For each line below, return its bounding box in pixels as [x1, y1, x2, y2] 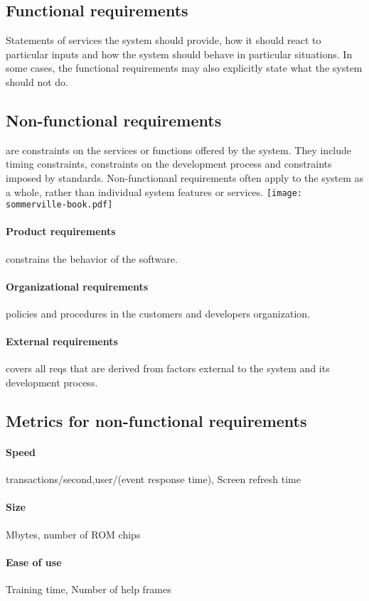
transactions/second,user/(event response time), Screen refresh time [6, 472, 301, 487]
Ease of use [6, 554, 62, 569]
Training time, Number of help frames [6, 582, 171, 596]
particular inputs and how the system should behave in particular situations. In [6, 46, 353, 61]
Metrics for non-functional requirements [6, 410, 307, 432]
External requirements [6, 334, 118, 349]
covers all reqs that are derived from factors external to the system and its [6, 361, 330, 376]
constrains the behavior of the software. [6, 251, 178, 266]
